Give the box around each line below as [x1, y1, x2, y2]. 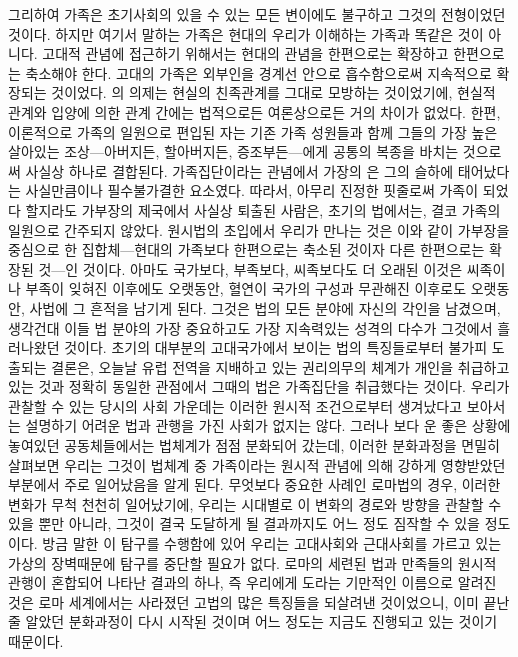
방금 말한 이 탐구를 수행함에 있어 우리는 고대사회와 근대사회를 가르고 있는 [42, 533, 502, 554]
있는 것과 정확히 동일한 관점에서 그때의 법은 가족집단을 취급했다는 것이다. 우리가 [8, 376, 510, 397]
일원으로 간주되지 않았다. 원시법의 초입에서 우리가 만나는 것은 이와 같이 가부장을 [8, 219, 510, 240]
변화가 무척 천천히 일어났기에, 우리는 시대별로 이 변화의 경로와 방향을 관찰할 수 [8, 493, 502, 514]
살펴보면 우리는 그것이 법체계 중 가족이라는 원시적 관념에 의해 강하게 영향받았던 [8, 454, 506, 475]
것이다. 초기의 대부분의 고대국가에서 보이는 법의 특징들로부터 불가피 [64, 337, 488, 358]
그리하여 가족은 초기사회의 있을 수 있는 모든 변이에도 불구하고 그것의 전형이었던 [8, 4, 506, 24]
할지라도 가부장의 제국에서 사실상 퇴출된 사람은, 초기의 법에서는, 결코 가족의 [25, 199, 501, 220]
